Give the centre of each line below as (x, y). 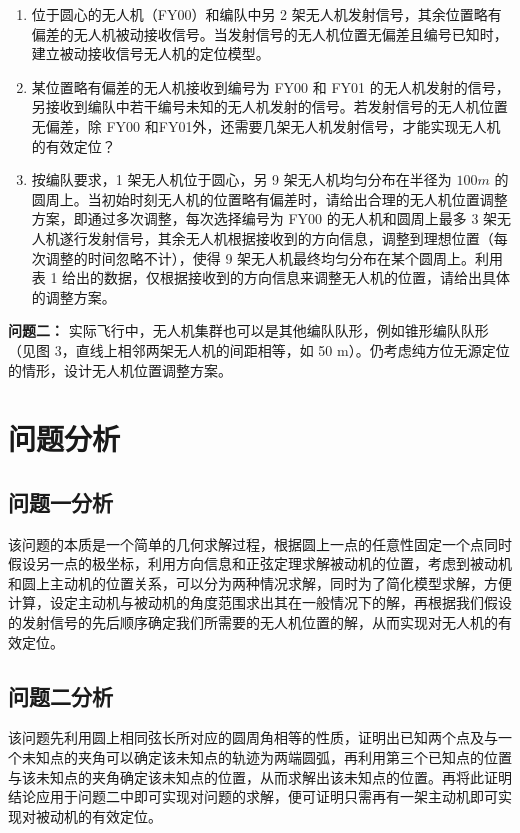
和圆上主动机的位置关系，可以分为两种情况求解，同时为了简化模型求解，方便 (260, 582)
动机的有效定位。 (105, 815)
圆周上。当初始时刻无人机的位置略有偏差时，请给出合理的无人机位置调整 (269, 198)
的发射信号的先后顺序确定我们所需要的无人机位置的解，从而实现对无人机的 (253, 622)
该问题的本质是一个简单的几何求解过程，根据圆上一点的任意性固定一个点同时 (260, 543)
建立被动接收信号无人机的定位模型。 (150, 53)
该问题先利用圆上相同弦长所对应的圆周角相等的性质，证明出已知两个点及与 (253, 737)
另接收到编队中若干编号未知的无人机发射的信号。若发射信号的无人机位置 (269, 106)
